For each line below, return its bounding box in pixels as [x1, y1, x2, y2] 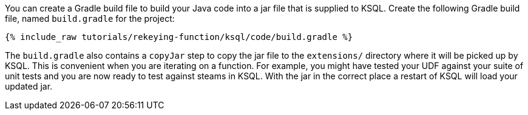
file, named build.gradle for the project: [5, 13, 175, 24]
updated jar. [5, 81, 53, 91]
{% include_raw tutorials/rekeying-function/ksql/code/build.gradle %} [5, 32, 353, 42]
